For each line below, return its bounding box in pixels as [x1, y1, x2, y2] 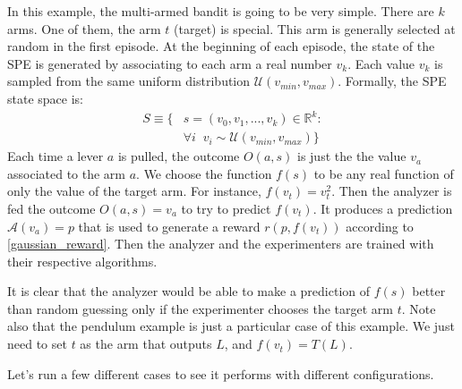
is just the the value [297, 147, 406, 165]
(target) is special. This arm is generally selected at [174, 19, 456, 38]
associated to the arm [7, 164, 126, 182]
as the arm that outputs [80, 334, 212, 353]
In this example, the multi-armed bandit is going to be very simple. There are [7, 2, 434, 20]
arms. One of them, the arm [7, 19, 161, 38]
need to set [7, 334, 67, 353]
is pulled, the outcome [117, 147, 240, 165]
